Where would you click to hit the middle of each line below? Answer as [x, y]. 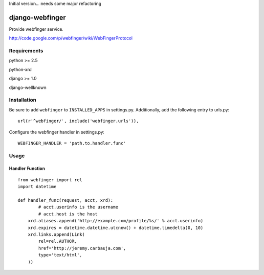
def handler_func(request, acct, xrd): [66, 201]
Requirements [26, 51]
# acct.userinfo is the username [78, 207]
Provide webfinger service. [36, 29]
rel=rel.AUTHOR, [58, 241]
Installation [23, 100]
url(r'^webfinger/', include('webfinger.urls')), [78, 121]
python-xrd [20, 69]
